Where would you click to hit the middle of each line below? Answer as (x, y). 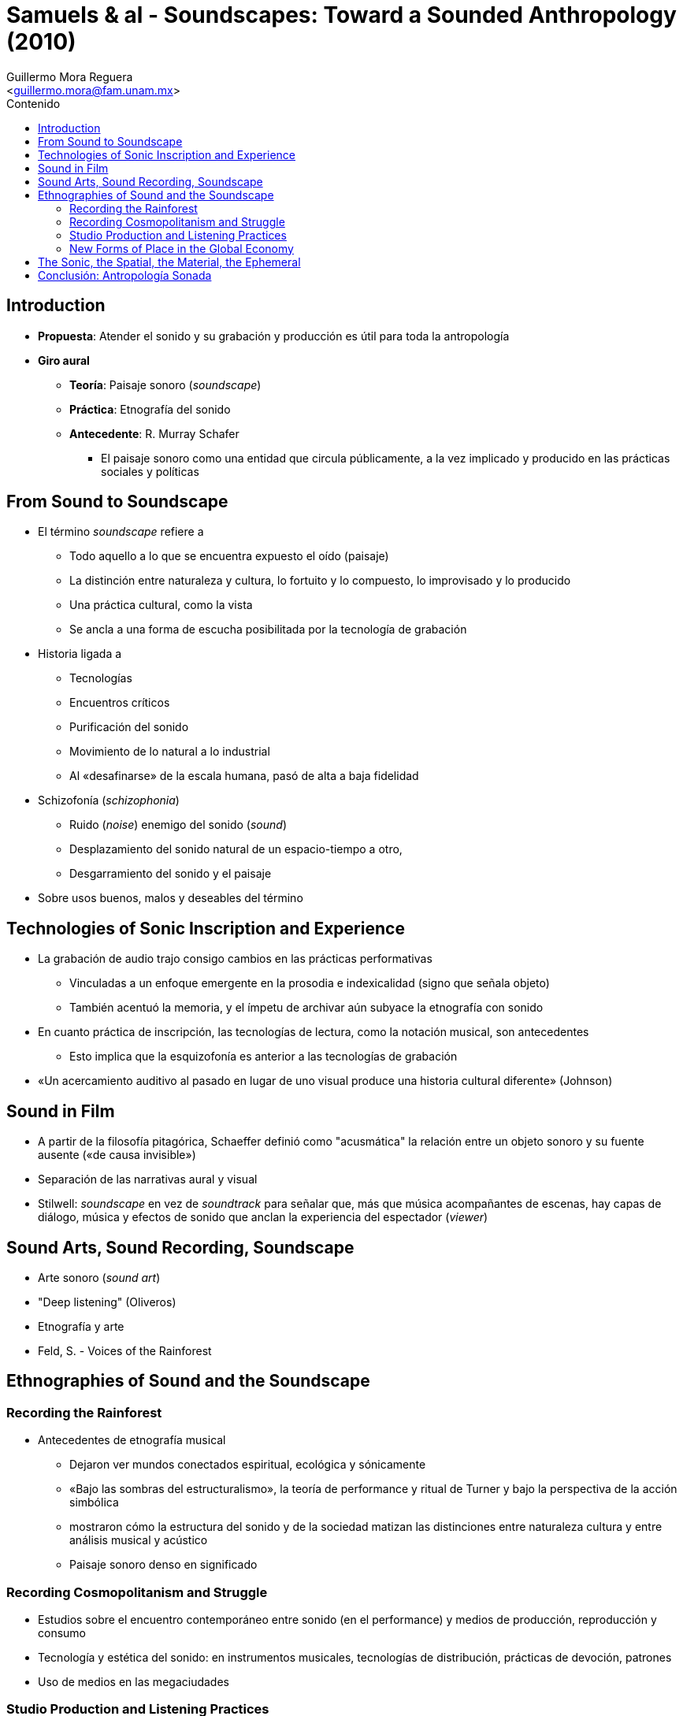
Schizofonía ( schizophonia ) (109, 800)
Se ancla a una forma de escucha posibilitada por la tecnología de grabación (268, 630)
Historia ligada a (80, 654)
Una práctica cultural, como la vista (161, 605)
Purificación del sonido (129, 727)
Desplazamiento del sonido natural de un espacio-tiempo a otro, (236, 849)
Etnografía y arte (81, 1326)
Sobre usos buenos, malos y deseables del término (171, 898)
